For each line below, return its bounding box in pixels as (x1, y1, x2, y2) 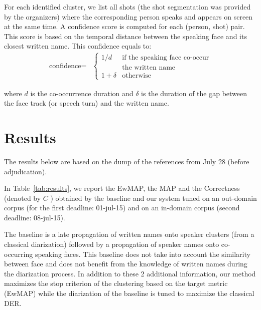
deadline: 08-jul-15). (4, 212, 65, 222)
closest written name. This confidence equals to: (4, 41, 152, 51)
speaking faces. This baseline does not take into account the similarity (35, 248, 250, 259)
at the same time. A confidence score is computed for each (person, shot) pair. (4, 21, 245, 32)
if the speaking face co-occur (122, 54, 209, 62)
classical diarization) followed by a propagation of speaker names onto (4, 239, 219, 249)
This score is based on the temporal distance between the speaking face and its (4, 31, 247, 41)
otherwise (122, 72, 151, 80)
